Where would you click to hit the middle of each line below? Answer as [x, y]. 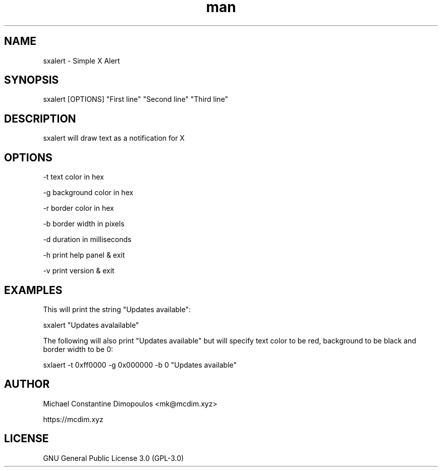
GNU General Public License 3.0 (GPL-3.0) [114, 458]
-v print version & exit [79, 271]
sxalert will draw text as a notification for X [114, 138]
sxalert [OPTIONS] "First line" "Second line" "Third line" [136, 99]
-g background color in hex [88, 193]
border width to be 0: [78, 349]
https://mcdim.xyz [73, 419]
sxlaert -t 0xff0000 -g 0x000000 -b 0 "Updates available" [140, 365]
